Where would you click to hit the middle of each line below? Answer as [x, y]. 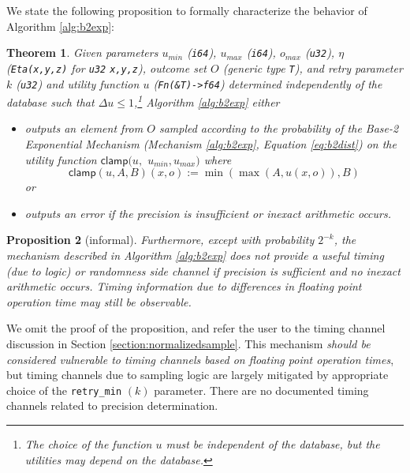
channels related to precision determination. [112, 405]
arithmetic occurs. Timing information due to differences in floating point [184, 286]
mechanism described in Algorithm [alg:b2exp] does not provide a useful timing [195, 255]
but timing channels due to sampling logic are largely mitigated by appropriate [198, 375]
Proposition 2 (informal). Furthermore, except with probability [160, 240]
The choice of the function [88, 443]
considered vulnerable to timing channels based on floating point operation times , [200, 359]
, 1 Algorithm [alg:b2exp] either [207, 101]
